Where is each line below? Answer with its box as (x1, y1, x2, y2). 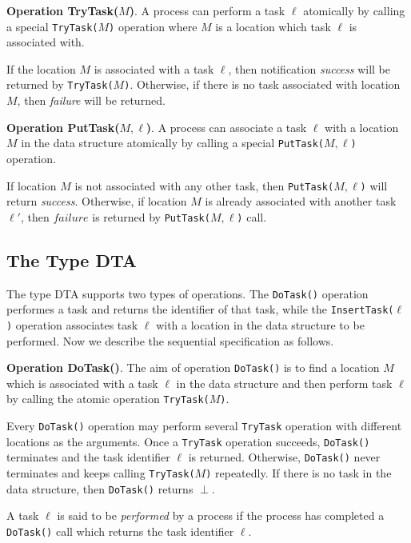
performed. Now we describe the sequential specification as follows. (6, 332, 334, 349)
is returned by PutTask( (92, 208, 210, 225)
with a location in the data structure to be (156, 316, 365, 333)
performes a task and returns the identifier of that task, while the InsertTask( (6, 301, 394, 317)
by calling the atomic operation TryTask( (6, 390, 209, 407)
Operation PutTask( (6, 118, 120, 135)
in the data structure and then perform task (176, 374, 393, 391)
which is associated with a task (6, 374, 158, 391)
